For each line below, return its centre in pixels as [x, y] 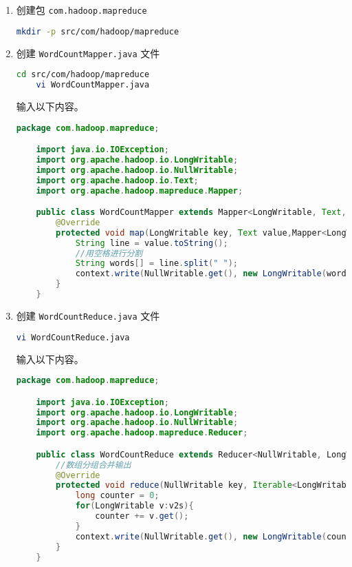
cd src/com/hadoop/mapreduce [83, 75]
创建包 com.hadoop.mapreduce [81, 10]
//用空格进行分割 [109, 253]
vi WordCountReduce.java [73, 337]
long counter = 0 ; [117, 496]
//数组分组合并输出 [93, 465]
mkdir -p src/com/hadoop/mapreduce [98, 31]
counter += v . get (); [142, 516]
